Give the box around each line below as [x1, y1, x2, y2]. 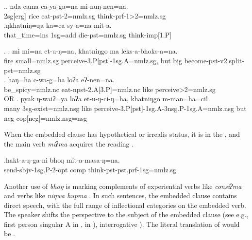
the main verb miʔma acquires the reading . [4, 138, 134, 148]
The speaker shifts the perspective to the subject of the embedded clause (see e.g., [4, 209, 249, 220]
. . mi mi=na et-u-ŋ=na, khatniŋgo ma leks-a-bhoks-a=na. [4, 46, 178, 56]
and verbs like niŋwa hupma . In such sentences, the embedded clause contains [4, 190, 237, 201]
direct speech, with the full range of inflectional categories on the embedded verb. [4, 200, 246, 210]
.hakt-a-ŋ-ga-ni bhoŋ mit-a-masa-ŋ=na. [4, 155, 120, 165]
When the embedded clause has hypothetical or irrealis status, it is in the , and [4, 129, 240, 139]
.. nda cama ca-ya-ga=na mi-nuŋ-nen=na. [4, 1, 128, 11]
